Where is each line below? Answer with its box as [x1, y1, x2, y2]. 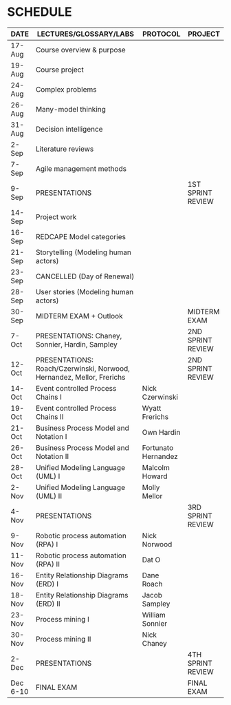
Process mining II [35, 634, 91, 644]
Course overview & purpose [35, 45, 126, 54]
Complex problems [35, 84, 97, 94]
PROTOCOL [142, 29, 181, 39]
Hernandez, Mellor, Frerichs [35, 372, 126, 382]
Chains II [35, 411, 64, 421]
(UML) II [35, 491, 63, 500]
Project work [35, 212, 77, 221]
